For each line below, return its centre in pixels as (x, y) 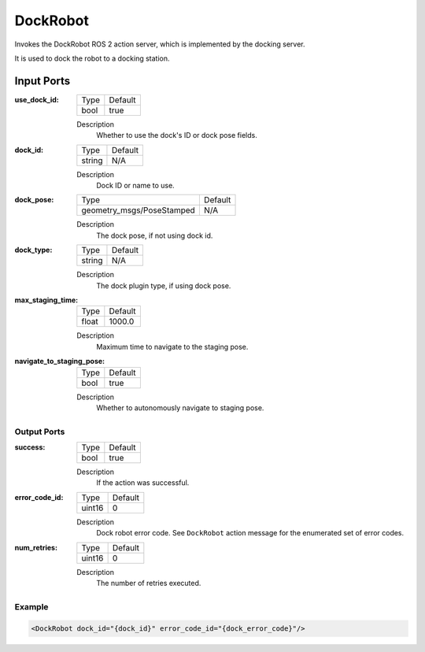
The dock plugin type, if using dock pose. (164, 285)
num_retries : (36, 547)
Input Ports (42, 81)
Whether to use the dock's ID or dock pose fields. (177, 135)
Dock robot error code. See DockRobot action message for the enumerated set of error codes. (250, 533)
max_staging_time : (46, 300)
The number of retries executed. (149, 583)
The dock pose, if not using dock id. (155, 235)
